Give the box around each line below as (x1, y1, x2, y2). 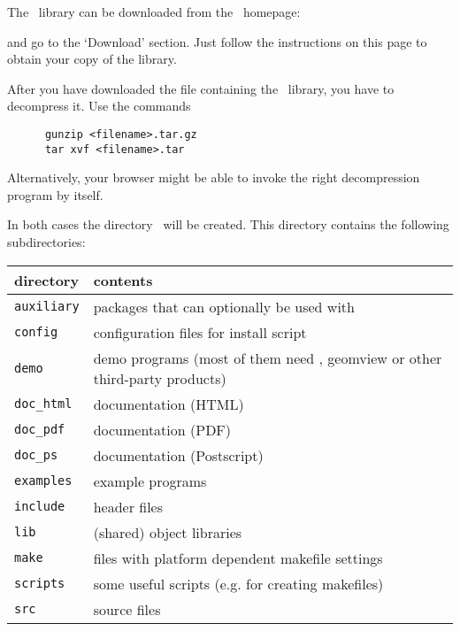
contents (93, 269, 153, 290)
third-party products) (93, 367, 226, 389)
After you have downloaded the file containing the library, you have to (7, 79, 395, 97)
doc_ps (14, 448, 58, 463)
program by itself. (7, 185, 103, 204)
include (14, 499, 65, 514)
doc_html (14, 396, 73, 412)
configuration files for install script (93, 321, 307, 342)
